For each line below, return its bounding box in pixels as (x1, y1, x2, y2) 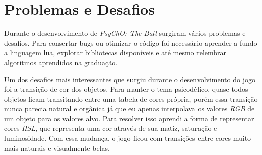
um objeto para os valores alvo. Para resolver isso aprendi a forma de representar (4, 113, 254, 123)
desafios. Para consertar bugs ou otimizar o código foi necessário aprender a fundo (4, 37, 257, 48)
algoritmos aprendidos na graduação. (4, 57, 118, 67)
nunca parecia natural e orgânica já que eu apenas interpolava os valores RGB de (4, 103, 255, 114)
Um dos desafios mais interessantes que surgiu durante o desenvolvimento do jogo (4, 74, 255, 84)
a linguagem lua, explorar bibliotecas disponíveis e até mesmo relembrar (4, 47, 227, 58)
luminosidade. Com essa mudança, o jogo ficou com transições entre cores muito (4, 133, 251, 143)
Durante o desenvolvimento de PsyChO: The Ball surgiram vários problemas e (4, 28, 246, 38)
